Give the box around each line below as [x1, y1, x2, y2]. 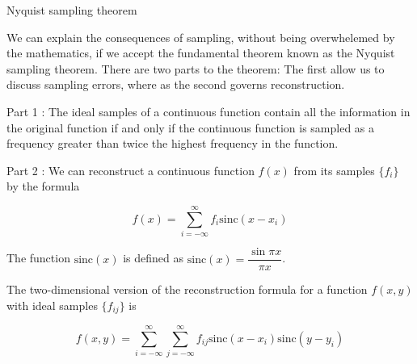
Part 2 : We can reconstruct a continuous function [6, 161, 255, 178]
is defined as [123, 249, 184, 266]
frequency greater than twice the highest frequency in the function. [6, 135, 339, 152]
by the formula [6, 178, 80, 195]
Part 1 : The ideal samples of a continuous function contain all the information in [6, 103, 411, 119]
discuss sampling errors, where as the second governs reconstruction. [6, 76, 345, 93]
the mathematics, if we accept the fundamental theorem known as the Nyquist [6, 44, 395, 61]
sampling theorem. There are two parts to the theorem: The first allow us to [6, 60, 385, 77]
